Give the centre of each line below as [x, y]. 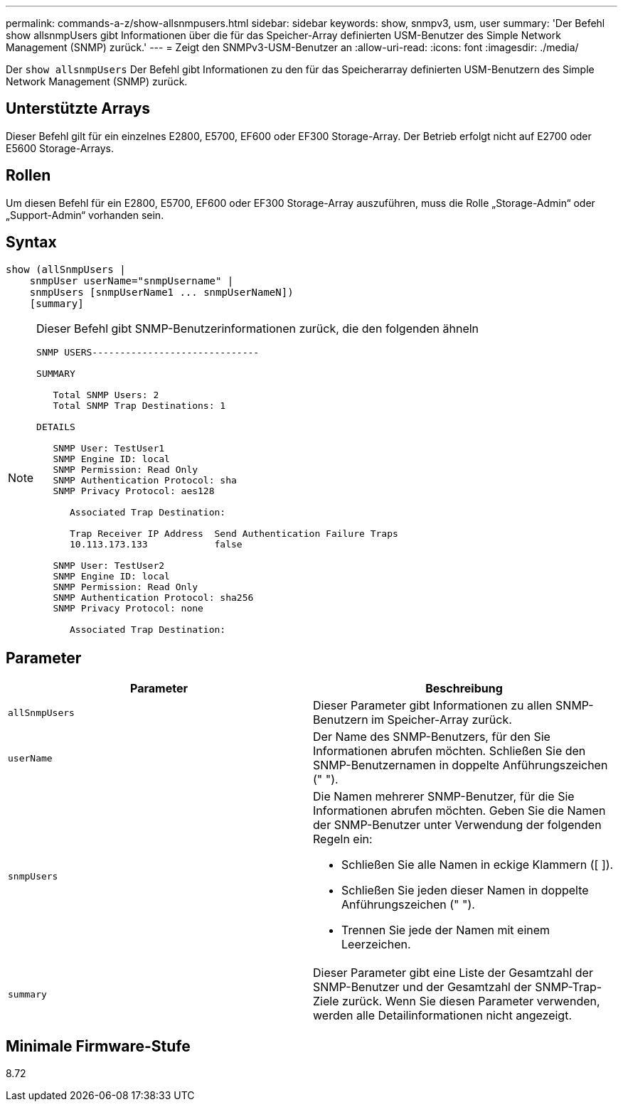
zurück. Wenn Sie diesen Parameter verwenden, [471, 1001]
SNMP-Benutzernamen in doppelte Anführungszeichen [460, 765]
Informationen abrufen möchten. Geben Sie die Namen [459, 811]
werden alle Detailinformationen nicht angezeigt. [443, 1016]
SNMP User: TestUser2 [109, 565]
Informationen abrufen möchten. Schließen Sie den [449, 751]
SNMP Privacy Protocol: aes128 [134, 491]
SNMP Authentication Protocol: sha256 [153, 597]
